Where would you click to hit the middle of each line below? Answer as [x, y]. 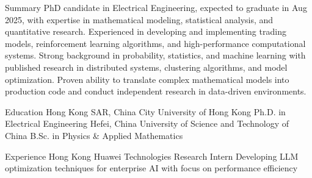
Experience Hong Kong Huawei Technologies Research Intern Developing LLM [152, 156]
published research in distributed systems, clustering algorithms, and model [146, 67]
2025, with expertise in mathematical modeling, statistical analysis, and [139, 19]
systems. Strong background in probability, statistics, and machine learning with [155, 55]
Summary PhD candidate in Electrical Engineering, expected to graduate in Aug [156, 7]
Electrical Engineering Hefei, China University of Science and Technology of [147, 123]
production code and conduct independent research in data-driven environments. [156, 91]
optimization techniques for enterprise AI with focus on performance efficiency [151, 168]
